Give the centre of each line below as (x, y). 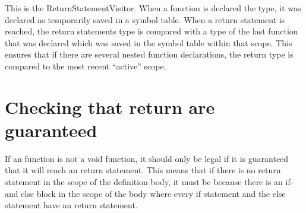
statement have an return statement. (71, 205)
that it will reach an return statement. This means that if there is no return (143, 170)
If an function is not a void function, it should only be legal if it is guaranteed (147, 158)
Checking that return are (110, 106)
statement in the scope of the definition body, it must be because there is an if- (149, 182)
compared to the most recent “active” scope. (86, 66)
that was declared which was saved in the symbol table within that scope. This (149, 42)
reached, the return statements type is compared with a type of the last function (152, 31)
